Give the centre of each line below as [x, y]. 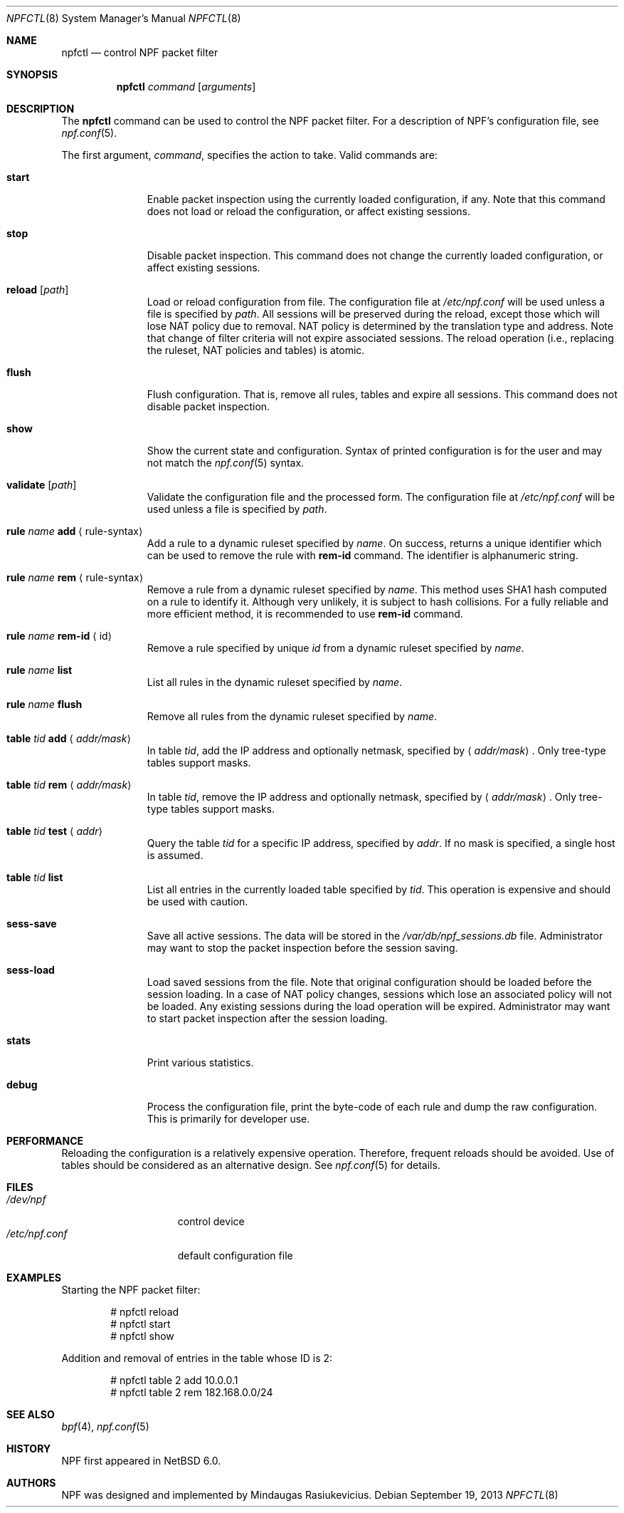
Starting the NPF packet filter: [131, 1290]
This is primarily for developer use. [228, 1119]
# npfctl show [142, 1336]
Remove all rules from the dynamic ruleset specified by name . [292, 716]
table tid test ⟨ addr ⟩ [54, 831]
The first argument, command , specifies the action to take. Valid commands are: [249, 155]
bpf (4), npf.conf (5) [105, 1426]
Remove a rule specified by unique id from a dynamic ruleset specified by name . [335, 648]
